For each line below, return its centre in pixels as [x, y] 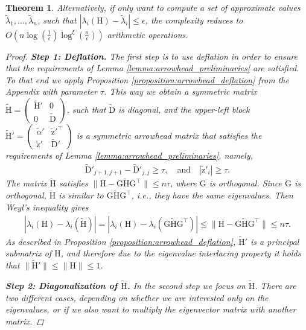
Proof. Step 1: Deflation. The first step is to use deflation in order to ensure [151, 56]
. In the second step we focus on [186, 285]
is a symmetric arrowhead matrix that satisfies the [169, 135]
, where [183, 183]
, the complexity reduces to [194, 20]
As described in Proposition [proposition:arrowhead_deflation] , [121, 241]
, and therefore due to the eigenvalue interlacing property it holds [181, 253]
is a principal [275, 241]
